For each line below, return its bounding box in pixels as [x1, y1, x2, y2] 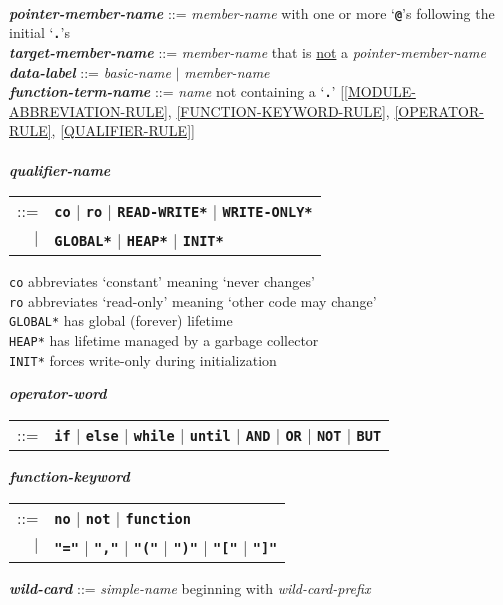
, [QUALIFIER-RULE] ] [51, 120, 195, 141]
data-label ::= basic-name [9, 61, 171, 82]
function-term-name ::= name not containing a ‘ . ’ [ [9, 81, 345, 102]
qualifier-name [9, 159, 111, 180]
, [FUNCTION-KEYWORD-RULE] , [167, 100, 390, 121]
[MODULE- [344, 81, 416, 102]
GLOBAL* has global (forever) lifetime [9, 310, 233, 331]
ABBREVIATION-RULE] [9, 100, 168, 121]
